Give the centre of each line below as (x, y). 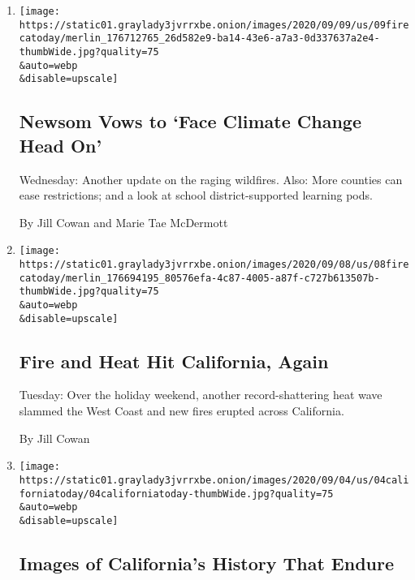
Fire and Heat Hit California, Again (174, 361)
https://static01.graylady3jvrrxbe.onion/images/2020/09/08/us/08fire (214, 264)
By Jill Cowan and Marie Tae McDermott (123, 222)
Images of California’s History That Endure (207, 563)
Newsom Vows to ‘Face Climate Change (190, 121)
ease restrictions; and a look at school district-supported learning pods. (196, 195)
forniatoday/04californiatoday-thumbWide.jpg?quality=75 (176, 494)
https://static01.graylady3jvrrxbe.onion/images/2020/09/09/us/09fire (214, 25)
